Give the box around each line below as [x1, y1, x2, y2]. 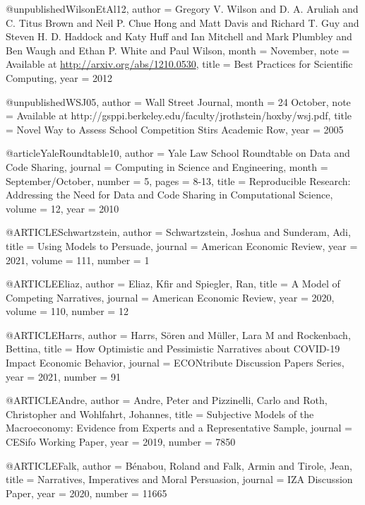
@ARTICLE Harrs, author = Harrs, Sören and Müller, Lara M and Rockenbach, [6, 327, 351, 342]
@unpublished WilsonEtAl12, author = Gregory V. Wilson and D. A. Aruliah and [6, 1, 359, 16]
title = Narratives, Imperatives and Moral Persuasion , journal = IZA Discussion [6, 472, 353, 487]
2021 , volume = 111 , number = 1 [6, 252, 150, 267]
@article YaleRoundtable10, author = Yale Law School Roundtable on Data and [6, 145, 350, 160]
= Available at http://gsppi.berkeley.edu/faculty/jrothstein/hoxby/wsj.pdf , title [6, 108, 352, 123]
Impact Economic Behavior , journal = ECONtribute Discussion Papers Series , [6, 355, 345, 370]
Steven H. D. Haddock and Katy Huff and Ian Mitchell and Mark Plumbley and [6, 29, 352, 44]
